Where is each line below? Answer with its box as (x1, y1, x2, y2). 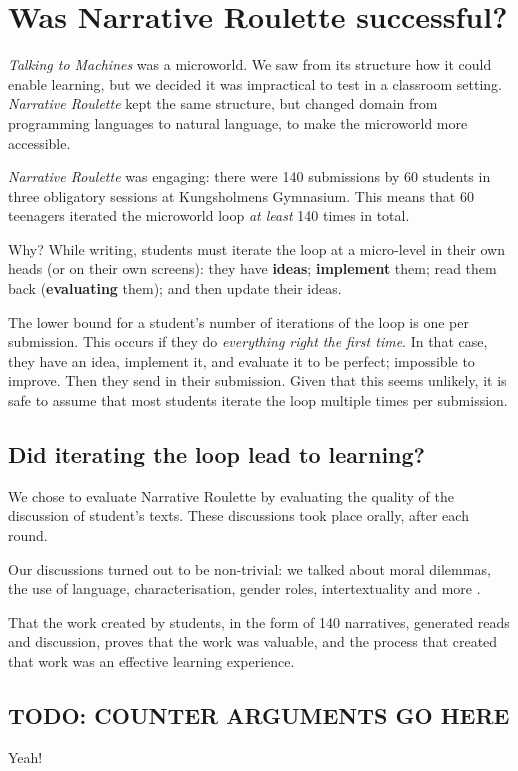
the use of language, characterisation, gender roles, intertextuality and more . (8, 578, 481, 599)
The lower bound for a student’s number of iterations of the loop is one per (8, 311, 469, 332)
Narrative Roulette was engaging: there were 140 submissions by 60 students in (8, 166, 491, 187)
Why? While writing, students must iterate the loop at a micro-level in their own (8, 238, 505, 259)
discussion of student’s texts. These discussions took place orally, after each (8, 505, 469, 526)
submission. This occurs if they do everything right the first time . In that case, (8, 331, 488, 352)
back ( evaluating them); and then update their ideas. (8, 278, 342, 299)
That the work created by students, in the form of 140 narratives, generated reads (8, 611, 510, 632)
